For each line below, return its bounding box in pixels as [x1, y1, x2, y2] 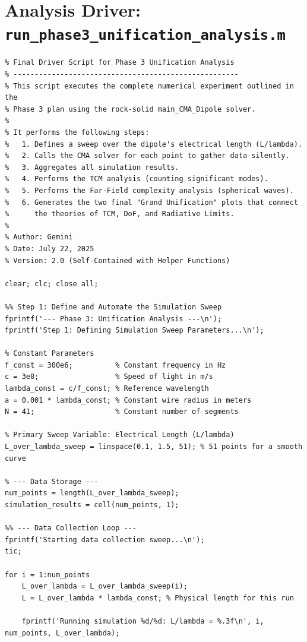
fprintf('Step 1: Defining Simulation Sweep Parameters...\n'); [5, 326, 264, 335]
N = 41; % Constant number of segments [5, 407, 239, 416]
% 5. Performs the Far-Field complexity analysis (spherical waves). [5, 186, 294, 195]
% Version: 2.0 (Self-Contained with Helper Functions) [5, 256, 230, 265]
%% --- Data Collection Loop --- [5, 524, 137, 533]
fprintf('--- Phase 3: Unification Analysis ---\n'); [5, 314, 222, 323]
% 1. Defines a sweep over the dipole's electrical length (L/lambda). [5, 140, 303, 148]
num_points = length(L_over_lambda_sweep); [5, 489, 179, 498]
